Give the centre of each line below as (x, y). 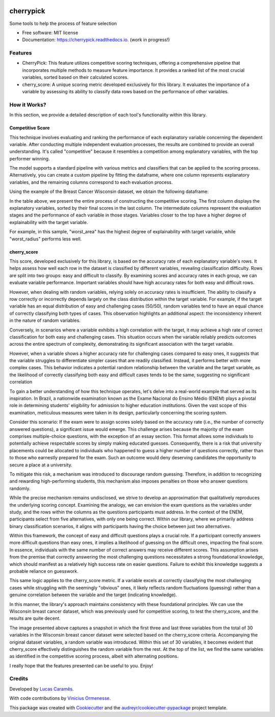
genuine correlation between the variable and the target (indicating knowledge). (93, 595)
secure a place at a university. (41, 465)
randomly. (20, 488)
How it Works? (28, 104)
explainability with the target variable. (49, 222)
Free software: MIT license (50, 33)
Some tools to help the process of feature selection (63, 23)
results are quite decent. (35, 618)
